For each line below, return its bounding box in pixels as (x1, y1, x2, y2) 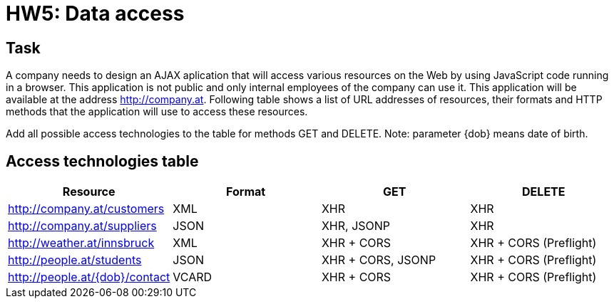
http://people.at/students (8, 253, 142, 268)
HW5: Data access (6, 1, 185, 26)
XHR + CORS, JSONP (321, 253, 436, 268)
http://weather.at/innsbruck (8, 236, 155, 251)
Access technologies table (6, 152, 199, 170)
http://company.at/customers (8, 201, 165, 216)
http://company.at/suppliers (8, 219, 157, 234)
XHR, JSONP (321, 219, 391, 234)
